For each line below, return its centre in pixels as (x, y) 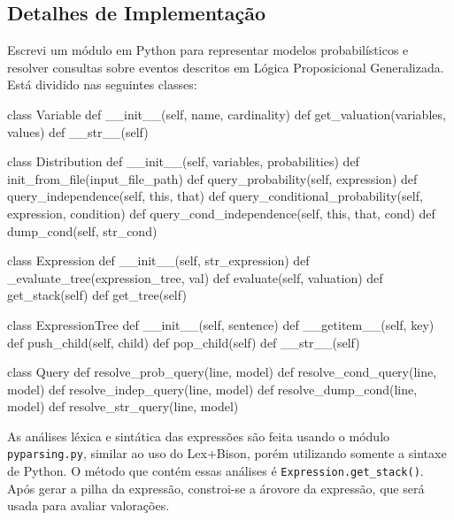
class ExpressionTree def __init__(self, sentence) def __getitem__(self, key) (221, 324)
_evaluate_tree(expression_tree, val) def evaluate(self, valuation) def (195, 277)
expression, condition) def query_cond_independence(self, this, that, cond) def (221, 213)
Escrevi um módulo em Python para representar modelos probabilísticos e (208, 50)
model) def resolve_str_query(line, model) (123, 406)
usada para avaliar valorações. (88, 505)
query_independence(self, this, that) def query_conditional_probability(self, (215, 196)
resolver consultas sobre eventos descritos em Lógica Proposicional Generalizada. (226, 67)
